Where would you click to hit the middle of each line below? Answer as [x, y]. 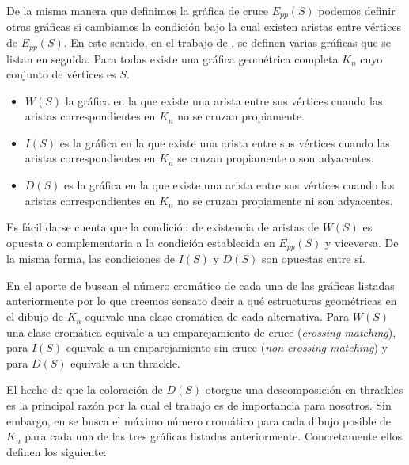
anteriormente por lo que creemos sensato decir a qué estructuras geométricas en [202, 301]
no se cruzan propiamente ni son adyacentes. [285, 200]
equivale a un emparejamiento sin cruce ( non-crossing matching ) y [227, 347]
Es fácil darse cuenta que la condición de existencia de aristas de [163, 227]
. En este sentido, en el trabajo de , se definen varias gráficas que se [227, 42]
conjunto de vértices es [61, 74]
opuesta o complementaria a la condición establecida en [141, 242]
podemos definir [357, 10]
